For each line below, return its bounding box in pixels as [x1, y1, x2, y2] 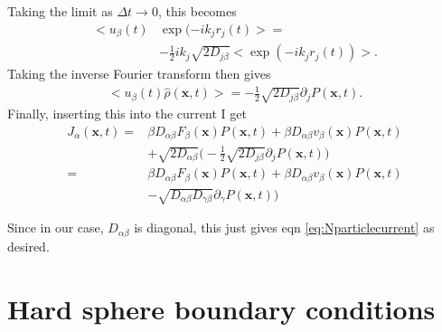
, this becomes [157, 2, 237, 20]
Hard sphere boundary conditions [7, 289, 436, 327]
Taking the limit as [7, 2, 113, 20]
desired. [7, 236, 50, 255]
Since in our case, [7, 218, 104, 237]
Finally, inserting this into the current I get [7, 104, 247, 123]
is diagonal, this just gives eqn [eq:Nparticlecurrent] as [134, 218, 435, 237]
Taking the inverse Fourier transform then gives [7, 64, 271, 83]
